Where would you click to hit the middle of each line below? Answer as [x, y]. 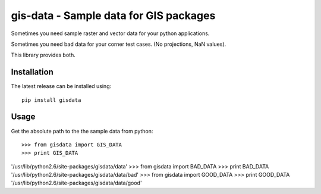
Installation [32, 72]
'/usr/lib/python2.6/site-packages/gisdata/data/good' [76, 183]
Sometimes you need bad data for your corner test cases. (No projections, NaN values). [119, 44]
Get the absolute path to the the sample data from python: [82, 131]
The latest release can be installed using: [61, 86]
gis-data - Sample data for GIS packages [113, 15]
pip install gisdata [51, 100]
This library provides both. [43, 55]
